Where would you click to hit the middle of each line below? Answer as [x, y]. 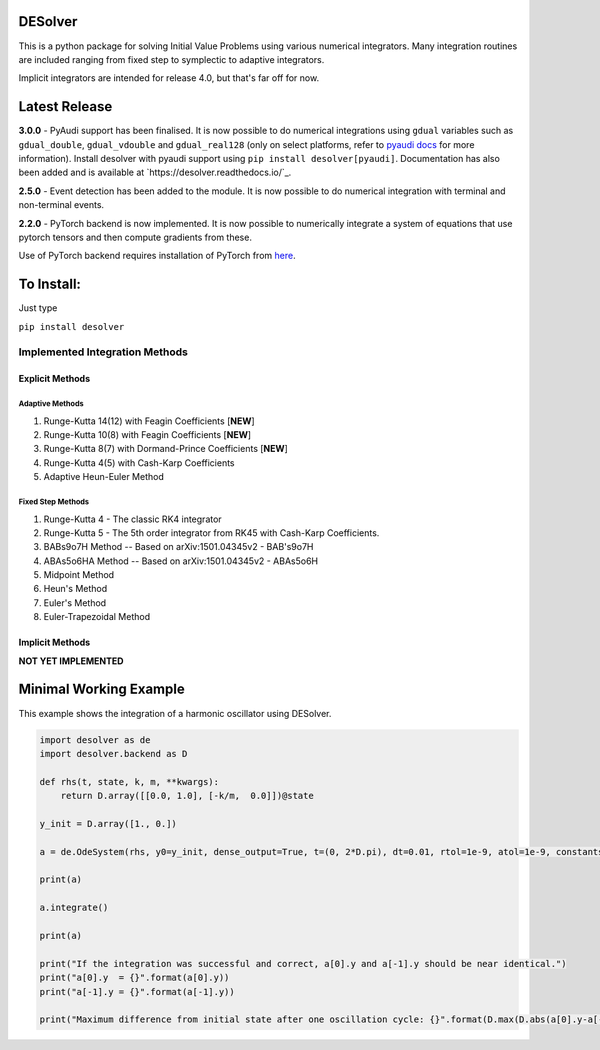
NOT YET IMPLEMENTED [71, 661]
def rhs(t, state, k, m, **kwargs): [129, 781]
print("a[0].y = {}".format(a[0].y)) [134, 978]
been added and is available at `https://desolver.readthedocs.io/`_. [155, 172]
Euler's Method [75, 602]
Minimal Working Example [101, 689]
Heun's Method [75, 589]
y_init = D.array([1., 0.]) [108, 823]
